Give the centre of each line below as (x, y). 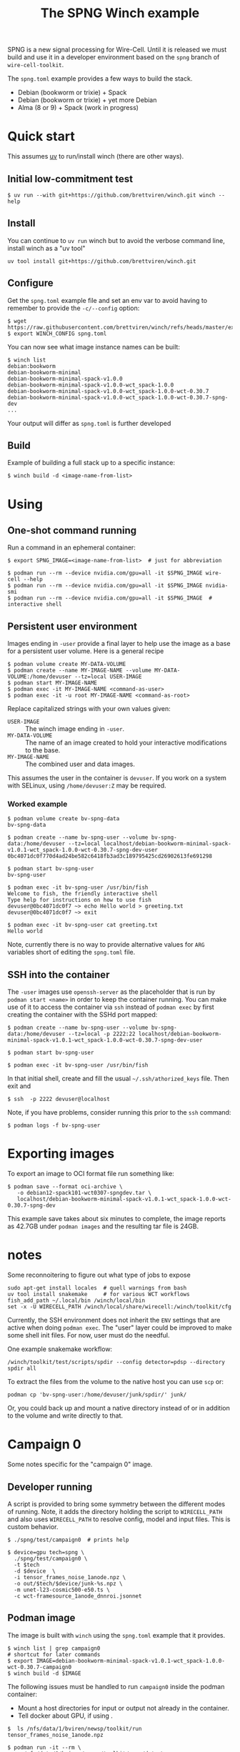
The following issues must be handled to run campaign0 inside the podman (116, 1686)
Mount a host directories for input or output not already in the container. (124, 1708)
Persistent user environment (72, 626)
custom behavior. (33, 1526)
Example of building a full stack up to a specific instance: (91, 463)
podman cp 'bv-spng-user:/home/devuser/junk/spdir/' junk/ (97, 1395)
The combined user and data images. (80, 764)
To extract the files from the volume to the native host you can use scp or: (115, 1382)
